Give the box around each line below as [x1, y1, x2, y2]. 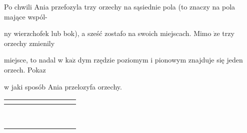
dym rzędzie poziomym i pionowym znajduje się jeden [77, 54, 243, 65]
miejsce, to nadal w [4, 54, 63, 65]
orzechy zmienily [4, 37, 55, 48]
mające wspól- [4, 11, 47, 21]
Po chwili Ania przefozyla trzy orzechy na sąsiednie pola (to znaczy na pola [4, 1, 235, 11]
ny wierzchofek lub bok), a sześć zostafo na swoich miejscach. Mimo [4, 28, 211, 38]
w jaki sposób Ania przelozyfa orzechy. [4, 81, 122, 91]
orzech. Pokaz [4, 64, 46, 74]
